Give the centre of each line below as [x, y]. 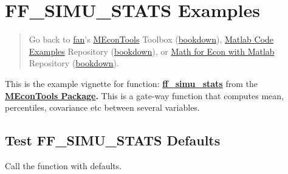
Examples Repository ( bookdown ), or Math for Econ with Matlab [152, 51]
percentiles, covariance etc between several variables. [102, 107]
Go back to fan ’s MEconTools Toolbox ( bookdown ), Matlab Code [151, 39]
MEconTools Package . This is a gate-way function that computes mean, [145, 95]
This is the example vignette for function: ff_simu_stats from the [131, 83]
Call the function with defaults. [63, 165]
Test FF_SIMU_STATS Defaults [113, 140]
